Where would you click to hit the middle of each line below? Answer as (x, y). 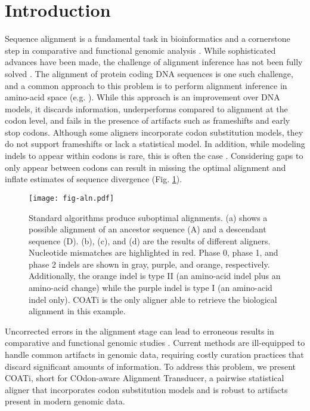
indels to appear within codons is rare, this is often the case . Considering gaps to (154, 156)
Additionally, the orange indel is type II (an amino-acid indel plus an (155, 276)
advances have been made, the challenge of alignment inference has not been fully (154, 62)
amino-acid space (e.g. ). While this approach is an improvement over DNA (142, 97)
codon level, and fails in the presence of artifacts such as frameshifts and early (148, 120)
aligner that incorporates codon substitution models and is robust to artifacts (146, 389)
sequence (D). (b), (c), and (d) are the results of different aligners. (150, 240)
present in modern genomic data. (65, 401)
